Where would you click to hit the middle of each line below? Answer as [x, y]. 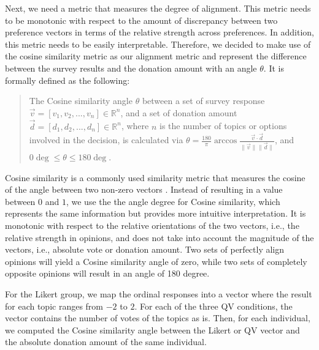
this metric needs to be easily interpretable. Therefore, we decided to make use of [158, 44]
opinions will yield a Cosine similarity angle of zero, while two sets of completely [156, 261]
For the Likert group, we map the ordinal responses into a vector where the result [159, 294]
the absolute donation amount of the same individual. [106, 342]
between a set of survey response [203, 101]
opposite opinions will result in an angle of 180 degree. [107, 273]
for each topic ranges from [54, 306]
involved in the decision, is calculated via [106, 140]
